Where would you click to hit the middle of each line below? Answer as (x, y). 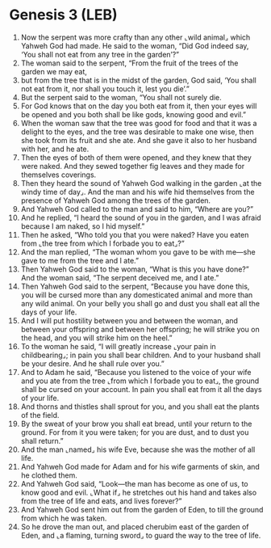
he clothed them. (49, 475)
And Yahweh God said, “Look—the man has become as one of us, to (134, 483)
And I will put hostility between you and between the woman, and (129, 320)
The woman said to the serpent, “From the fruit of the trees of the (129, 63)
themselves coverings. (58, 175)
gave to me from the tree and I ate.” (80, 260)
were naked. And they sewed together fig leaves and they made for (133, 166)
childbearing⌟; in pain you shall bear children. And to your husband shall (141, 355)
